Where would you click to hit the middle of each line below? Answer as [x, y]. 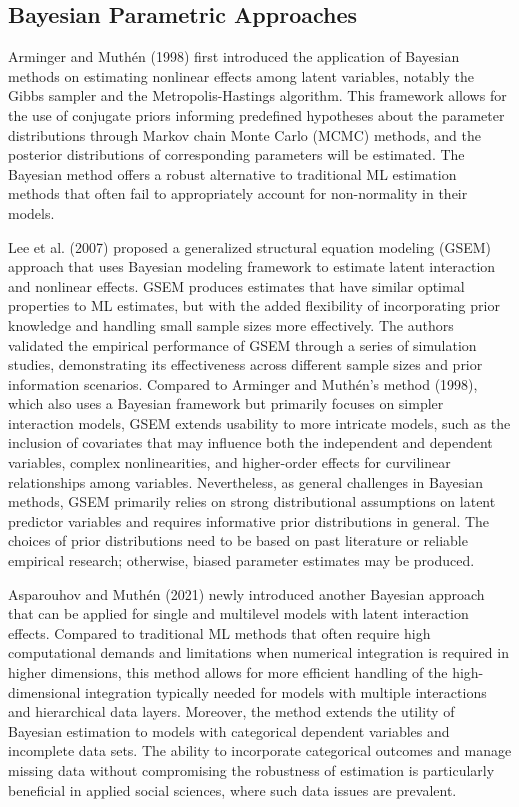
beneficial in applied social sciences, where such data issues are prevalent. [232, 789]
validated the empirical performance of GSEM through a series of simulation [242, 344]
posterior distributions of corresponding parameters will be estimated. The [236, 154]
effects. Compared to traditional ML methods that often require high [219, 632]
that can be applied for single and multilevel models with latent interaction [238, 613]
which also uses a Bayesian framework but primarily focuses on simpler [226, 403]
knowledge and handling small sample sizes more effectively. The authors [231, 324]
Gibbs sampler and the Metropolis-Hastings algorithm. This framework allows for [257, 95]
